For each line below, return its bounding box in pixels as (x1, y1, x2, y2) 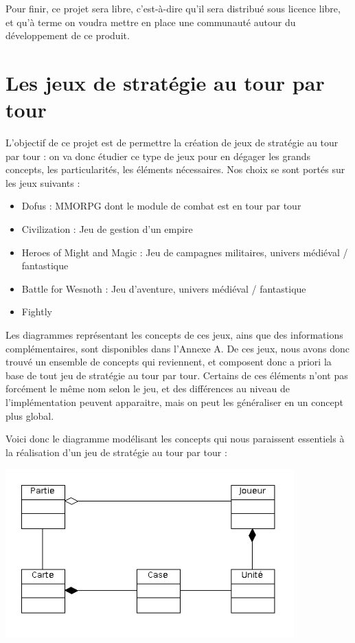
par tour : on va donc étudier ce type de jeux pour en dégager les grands (5, 148, 311, 163)
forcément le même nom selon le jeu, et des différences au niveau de (5, 381, 290, 396)
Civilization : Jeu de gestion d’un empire (21, 222, 193, 236)
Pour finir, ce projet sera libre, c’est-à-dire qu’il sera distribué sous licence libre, (5, 1, 341, 15)
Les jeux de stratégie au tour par (5, 68, 325, 96)
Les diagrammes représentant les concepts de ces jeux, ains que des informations (5, 328, 343, 342)
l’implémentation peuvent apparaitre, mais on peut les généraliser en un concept (5, 395, 343, 409)
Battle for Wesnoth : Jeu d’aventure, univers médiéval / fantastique (21, 281, 306, 295)
